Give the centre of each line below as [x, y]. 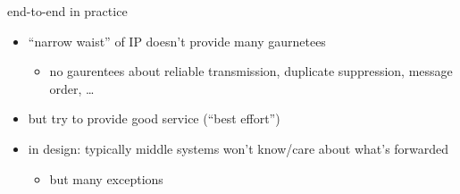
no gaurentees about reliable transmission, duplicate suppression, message [251, 71]
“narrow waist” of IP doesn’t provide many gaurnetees [177, 41]
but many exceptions [106, 178]
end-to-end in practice [67, 11]
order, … [72, 88]
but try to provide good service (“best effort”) [154, 118]
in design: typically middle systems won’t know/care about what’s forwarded [238, 148]
